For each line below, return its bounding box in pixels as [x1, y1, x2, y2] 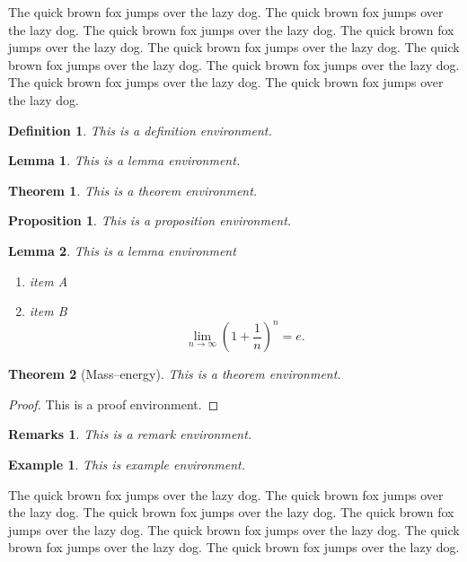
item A [29, 271, 68, 290]
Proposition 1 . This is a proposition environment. [8, 211, 292, 230]
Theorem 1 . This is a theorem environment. [8, 180, 258, 199]
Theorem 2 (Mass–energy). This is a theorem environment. [8, 364, 341, 383]
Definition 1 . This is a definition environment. [8, 120, 272, 139]
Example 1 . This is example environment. [8, 455, 246, 473]
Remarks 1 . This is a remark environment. [8, 425, 252, 443]
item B [29, 302, 67, 321]
